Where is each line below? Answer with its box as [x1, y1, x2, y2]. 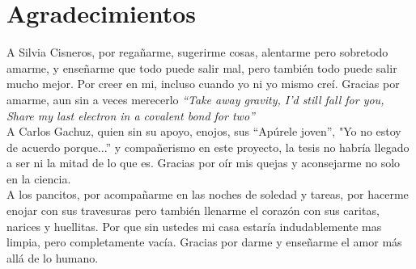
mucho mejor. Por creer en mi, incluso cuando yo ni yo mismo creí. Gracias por [6, 75, 400, 92]
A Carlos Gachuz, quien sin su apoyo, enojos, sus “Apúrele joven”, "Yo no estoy [6, 123, 401, 140]
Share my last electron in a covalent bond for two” [6, 107, 255, 124]
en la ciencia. [6, 170, 71, 187]
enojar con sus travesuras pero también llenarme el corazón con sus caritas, [6, 202, 380, 219]
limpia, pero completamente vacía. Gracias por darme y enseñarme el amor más [6, 233, 402, 250]
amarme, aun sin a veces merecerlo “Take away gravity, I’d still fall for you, [6, 90, 384, 107]
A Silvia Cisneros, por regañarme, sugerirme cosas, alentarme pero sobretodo [6, 44, 388, 61]
